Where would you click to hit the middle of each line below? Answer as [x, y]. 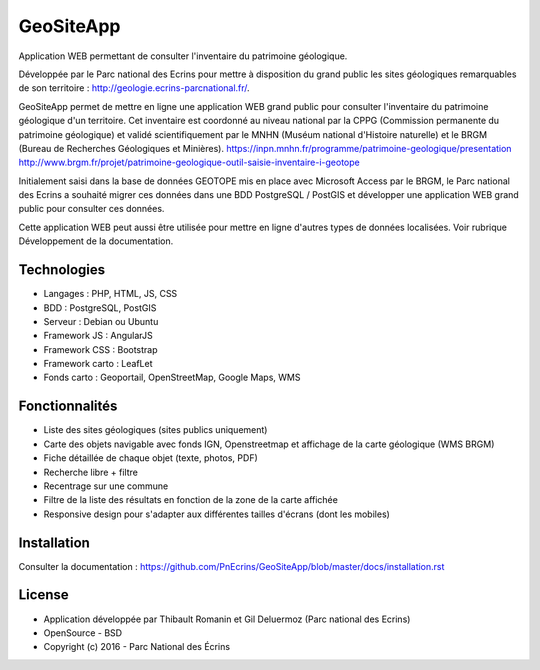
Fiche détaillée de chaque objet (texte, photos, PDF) [151, 458]
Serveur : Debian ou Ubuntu [101, 321]
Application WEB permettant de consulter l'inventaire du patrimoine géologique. [183, 56]
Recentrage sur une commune [106, 486]
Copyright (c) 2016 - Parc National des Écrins [136, 647]
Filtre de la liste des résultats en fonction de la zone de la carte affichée [191, 500]
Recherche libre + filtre [91, 472]
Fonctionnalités [68, 406]
